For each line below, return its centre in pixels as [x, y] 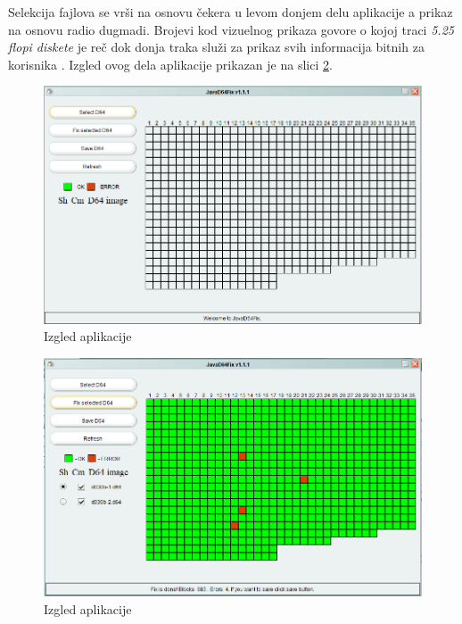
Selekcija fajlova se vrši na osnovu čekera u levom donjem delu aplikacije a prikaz [231, 12]
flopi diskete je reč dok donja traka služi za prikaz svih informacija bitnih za [216, 47]
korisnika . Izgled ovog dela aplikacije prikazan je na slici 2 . [170, 64]
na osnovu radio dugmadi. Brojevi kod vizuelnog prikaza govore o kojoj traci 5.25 [231, 29]
